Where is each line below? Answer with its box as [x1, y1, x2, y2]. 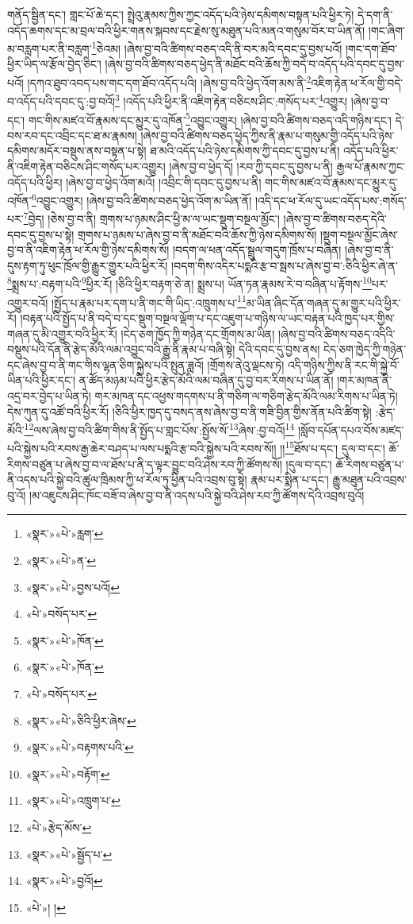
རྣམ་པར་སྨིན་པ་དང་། [250, 471, 329, 488]
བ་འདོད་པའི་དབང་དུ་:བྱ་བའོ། [7, 92, 116, 109]
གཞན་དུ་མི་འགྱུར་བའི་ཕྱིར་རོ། [7, 325, 117, 342]
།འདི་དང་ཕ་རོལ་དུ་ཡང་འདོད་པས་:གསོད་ [254, 191, 407, 208]
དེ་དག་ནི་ [358, 6, 393, 22]
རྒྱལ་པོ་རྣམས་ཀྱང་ [336, 157, 405, 174]
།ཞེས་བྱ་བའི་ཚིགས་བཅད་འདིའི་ [277, 325, 396, 342]
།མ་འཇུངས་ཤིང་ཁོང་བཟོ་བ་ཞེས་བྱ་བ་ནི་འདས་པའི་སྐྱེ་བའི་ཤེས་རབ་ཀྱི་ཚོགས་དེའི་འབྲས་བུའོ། [29, 486, 365, 503]
